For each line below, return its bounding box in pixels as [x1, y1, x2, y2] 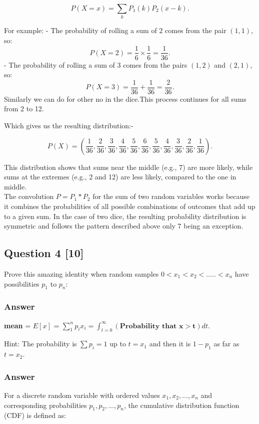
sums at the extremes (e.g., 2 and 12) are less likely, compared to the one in [4, 171, 236, 182]
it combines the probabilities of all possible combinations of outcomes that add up [4, 200, 255, 211]
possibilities [4, 278, 39, 289]
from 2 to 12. [4, 103, 44, 114]
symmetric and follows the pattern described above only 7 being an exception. [4, 221, 243, 231]
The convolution [4, 191, 54, 201]
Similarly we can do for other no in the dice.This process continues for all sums [4, 93, 246, 104]
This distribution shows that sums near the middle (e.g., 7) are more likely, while [4, 161, 253, 172]
